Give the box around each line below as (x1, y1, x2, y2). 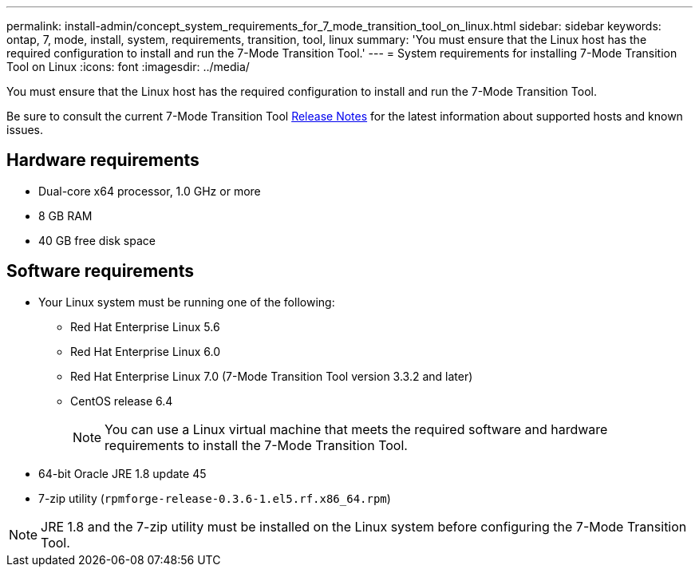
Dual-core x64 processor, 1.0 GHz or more (38, 184, 261, 198)
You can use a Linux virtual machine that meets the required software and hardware (105, 421, 608, 437)
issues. (6, 123, 44, 136)
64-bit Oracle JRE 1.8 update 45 (38, 466, 207, 480)
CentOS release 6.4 (70, 393, 173, 408)
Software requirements (6, 261, 194, 282)
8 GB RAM (38, 208, 93, 223)
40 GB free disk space (38, 233, 156, 247)
